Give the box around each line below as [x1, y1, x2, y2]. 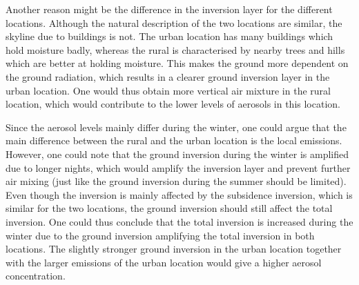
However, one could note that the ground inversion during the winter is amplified [6, 146, 349, 161]
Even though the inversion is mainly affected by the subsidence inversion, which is [6, 187, 353, 202]
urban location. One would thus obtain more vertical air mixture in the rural [6, 83, 331, 97]
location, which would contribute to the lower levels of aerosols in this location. [6, 97, 340, 111]
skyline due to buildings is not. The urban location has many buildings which [6, 29, 333, 43]
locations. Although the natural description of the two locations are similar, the [6, 15, 342, 30]
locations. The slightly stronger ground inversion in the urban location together [6, 242, 342, 256]
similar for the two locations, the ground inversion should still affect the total [6, 201, 333, 215]
